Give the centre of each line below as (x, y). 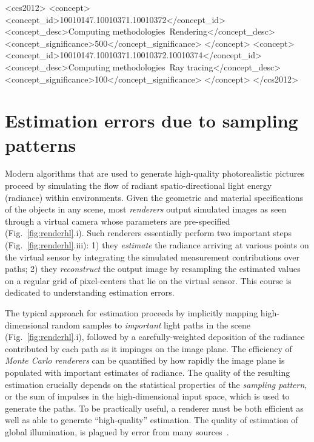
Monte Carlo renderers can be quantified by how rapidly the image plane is (145, 360)
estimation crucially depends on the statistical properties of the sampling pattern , (156, 384)
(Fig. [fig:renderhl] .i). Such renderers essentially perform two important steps (149, 233)
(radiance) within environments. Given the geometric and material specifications (154, 197)
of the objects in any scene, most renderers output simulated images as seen (146, 209)
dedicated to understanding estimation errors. (90, 292)
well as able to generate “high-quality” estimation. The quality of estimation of (152, 420)
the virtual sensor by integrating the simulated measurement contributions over (152, 257)
